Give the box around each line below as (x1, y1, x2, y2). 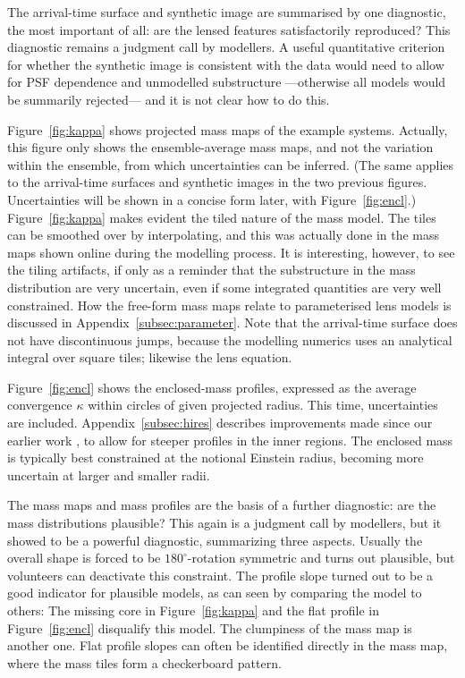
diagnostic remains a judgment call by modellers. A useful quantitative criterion (7, 38, 445, 56)
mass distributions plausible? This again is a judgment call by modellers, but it (7, 513, 442, 532)
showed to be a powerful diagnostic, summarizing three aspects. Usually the (7, 530, 423, 549)
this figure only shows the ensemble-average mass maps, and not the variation (7, 138, 434, 157)
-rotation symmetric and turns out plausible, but (187, 548, 455, 567)
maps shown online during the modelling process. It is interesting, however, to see (7, 242, 455, 261)
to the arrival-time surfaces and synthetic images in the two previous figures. (7, 173, 427, 191)
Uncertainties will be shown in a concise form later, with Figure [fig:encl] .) (7, 190, 417, 208)
